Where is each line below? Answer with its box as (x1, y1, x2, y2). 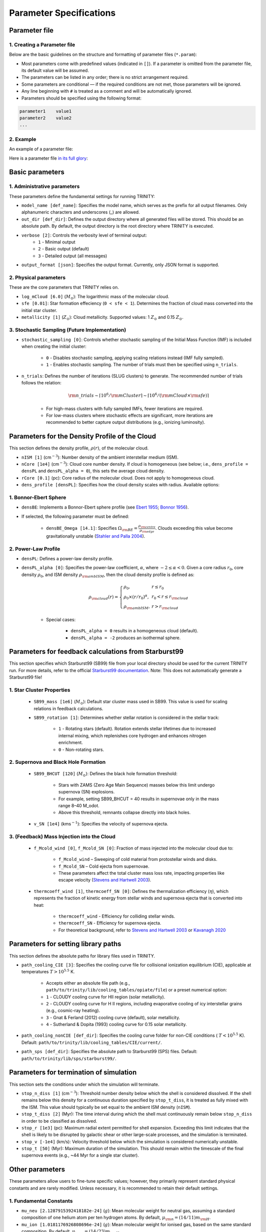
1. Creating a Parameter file (9, 41, 75, 48)
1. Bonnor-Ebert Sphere (9, 494, 66, 501)
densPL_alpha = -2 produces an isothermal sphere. (70, 635, 181, 641)
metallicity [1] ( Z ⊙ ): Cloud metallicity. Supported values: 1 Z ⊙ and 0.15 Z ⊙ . (21, 314, 184, 321)
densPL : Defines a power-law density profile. (21, 556, 113, 562)
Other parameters (9, 1165, 66, 1174)
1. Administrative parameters (9, 183, 80, 190)
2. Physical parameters (9, 274, 66, 281)
